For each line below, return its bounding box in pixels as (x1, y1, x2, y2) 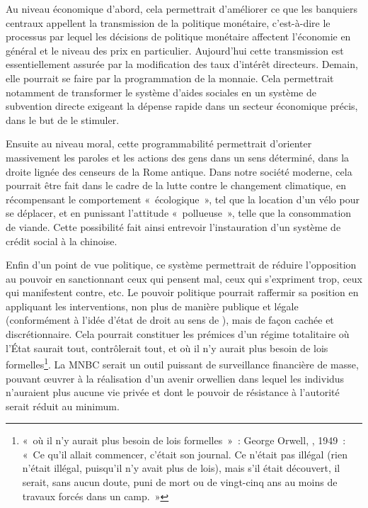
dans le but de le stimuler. (6, 112, 120, 127)
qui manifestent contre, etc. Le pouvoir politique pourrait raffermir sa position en (6, 285, 359, 300)
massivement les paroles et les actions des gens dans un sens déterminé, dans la (6, 149, 350, 164)
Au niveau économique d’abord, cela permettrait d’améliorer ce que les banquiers (6, 1, 357, 16)
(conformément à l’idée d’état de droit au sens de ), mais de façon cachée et (6, 312, 334, 327)
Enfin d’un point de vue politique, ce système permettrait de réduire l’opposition (6, 257, 357, 272)
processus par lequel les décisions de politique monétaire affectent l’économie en (6, 29, 351, 44)
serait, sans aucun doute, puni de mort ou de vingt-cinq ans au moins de (22, 475, 338, 490)
